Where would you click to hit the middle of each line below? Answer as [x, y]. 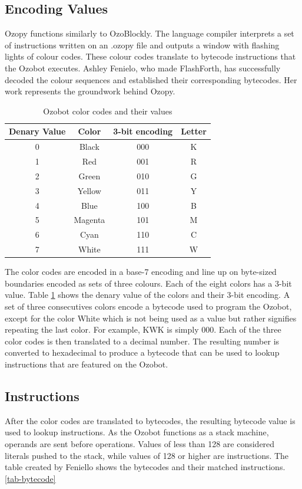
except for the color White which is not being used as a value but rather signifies [151, 318]
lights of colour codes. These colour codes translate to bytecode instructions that [150, 56]
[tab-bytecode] [30, 478]
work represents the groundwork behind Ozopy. [90, 91]
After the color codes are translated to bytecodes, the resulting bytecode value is [150, 420]
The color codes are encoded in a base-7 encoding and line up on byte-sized [141, 272]
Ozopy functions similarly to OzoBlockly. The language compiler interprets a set [150, 33]
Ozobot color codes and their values [108, 111]
